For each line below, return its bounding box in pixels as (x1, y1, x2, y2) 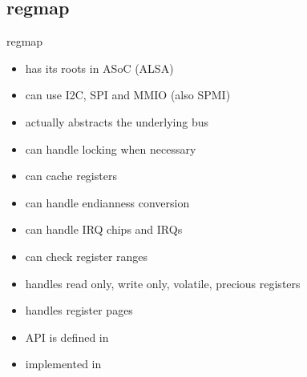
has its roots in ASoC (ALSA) (25, 59, 174, 76)
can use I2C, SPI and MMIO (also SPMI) (25, 86, 231, 103)
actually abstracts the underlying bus (25, 113, 209, 130)
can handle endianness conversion (25, 194, 190, 211)
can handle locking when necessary (25, 140, 196, 157)
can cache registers (25, 167, 117, 184)
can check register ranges (25, 247, 148, 264)
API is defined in (25, 328, 109, 345)
